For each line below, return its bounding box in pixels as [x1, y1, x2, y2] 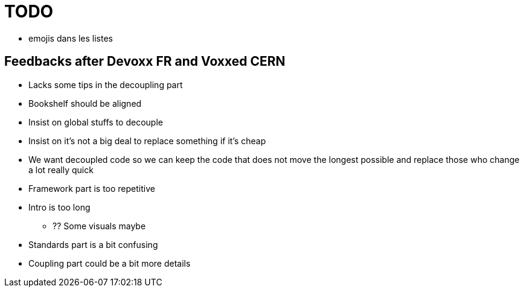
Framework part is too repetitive [28, 183, 155, 194]
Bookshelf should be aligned [28, 98, 142, 109]
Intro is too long [28, 202, 91, 212]
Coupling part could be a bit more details [28, 258, 191, 268]
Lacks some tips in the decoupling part [28, 79, 183, 90]
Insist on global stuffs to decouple [28, 116, 163, 127]
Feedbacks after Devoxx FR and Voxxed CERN [4, 54, 286, 69]
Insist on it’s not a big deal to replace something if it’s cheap [28, 135, 266, 146]
